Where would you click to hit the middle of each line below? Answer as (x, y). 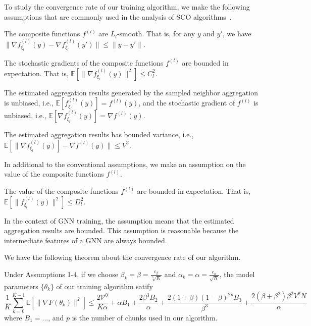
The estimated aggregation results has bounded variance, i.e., (99, 134)
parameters (21, 286)
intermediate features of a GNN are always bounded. (86, 240)
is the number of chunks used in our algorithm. (145, 317)
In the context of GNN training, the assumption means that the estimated (119, 220)
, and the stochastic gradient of (187, 103)
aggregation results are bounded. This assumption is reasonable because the (121, 230)
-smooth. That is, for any (156, 34)
